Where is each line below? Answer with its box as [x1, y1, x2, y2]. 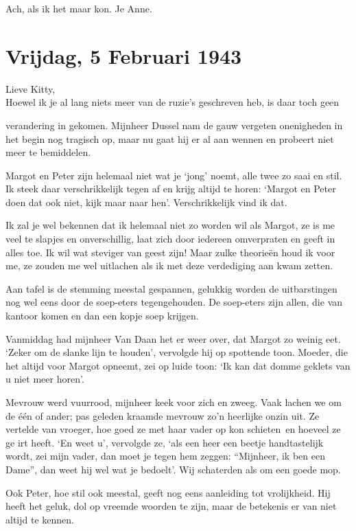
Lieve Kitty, [5, 81, 56, 95]
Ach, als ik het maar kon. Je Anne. [5, 1, 152, 15]
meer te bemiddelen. [5, 145, 91, 159]
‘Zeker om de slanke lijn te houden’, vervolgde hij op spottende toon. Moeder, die [5, 345, 348, 359]
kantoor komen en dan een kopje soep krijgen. [5, 308, 199, 323]
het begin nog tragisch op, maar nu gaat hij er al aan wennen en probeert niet [5, 131, 334, 146]
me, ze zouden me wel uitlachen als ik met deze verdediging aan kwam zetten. [5, 258, 333, 273]
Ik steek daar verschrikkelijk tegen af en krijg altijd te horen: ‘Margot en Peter [5, 181, 336, 196]
